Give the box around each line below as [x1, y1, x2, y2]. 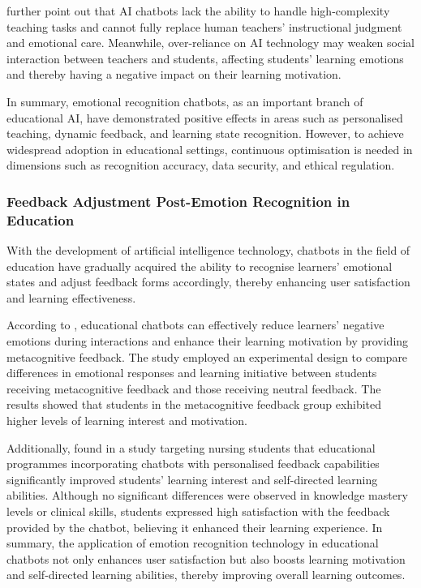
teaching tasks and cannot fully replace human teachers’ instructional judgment [6, 18, 402, 35]
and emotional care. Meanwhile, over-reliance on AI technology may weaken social [6, 34, 415, 51]
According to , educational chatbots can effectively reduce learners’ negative [6, 316, 384, 333]
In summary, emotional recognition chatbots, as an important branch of [6, 92, 363, 109]
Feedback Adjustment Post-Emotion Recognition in [6, 191, 350, 211]
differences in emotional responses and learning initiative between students [6, 364, 377, 381]
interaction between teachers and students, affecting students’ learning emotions [6, 49, 404, 67]
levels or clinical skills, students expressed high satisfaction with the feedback [6, 502, 390, 519]
